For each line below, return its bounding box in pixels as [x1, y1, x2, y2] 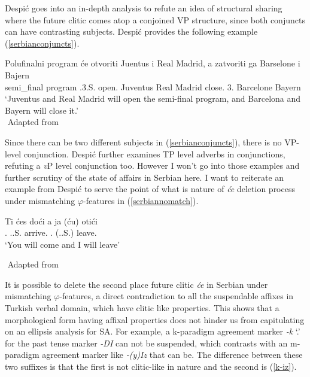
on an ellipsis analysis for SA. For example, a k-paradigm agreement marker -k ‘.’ [5, 325, 300, 338]
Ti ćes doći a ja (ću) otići [5, 214, 98, 227]
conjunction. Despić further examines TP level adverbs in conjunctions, [23, 147, 285, 160]
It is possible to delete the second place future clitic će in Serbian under [5, 278, 268, 290]
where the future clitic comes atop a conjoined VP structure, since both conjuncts [5, 13, 305, 26]
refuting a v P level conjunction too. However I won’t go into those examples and [5, 159, 300, 172]
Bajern [5, 68, 30, 81]
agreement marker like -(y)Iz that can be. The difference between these [42, 348, 303, 361]
